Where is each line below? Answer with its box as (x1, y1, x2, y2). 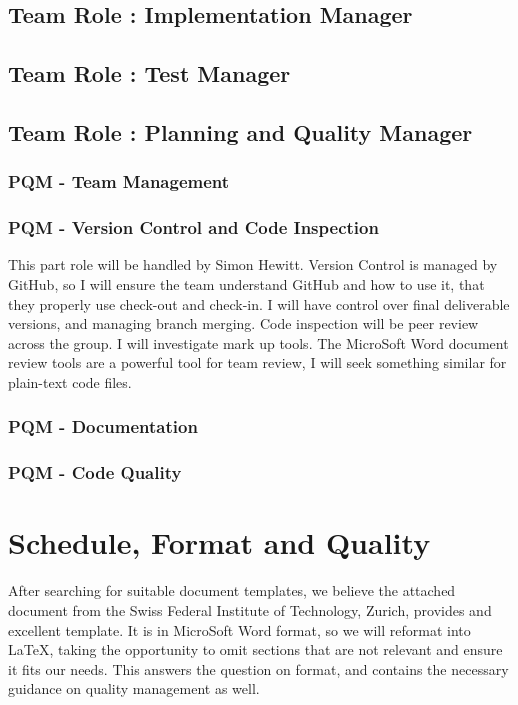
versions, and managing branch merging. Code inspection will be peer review (8, 313, 479, 334)
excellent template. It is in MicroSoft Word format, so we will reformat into (8, 619, 471, 640)
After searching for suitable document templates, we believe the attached (8, 580, 456, 601)
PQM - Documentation (8, 414, 198, 439)
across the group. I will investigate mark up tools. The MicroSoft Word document (8, 332, 509, 353)
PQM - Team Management (8, 169, 230, 194)
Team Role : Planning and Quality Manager (8, 116, 473, 147)
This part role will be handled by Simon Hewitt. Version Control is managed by (8, 254, 498, 275)
